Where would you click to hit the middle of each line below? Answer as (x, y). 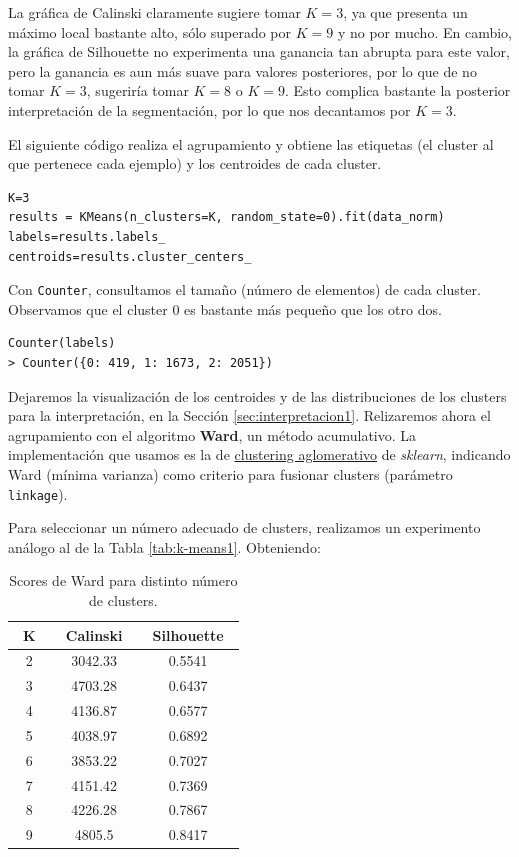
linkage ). (38, 493)
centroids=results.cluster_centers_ (130, 256)
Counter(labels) (62, 343)
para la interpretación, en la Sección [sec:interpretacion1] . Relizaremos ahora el (249, 415)
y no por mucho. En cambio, (424, 31)
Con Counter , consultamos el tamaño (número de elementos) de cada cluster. (244, 289)
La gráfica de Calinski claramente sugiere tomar (154, 12)
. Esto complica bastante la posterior (397, 90)
